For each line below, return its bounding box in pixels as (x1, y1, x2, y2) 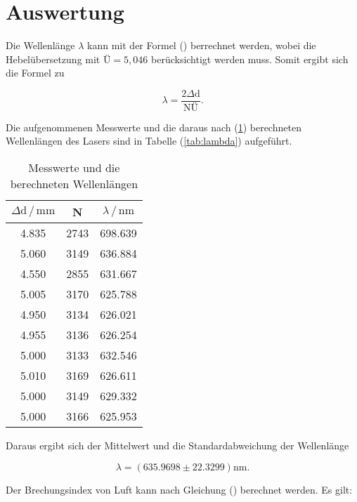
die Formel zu (6, 65, 65, 80)
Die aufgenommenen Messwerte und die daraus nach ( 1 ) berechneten (6, 119, 301, 134)
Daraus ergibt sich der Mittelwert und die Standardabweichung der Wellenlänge (6, 438, 349, 452)
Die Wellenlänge (6, 38, 75, 53)
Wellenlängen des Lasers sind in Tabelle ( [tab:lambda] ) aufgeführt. (6, 133, 292, 148)
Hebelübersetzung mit (6, 51, 100, 66)
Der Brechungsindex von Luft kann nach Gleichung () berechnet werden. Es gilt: (6, 482, 353, 496)
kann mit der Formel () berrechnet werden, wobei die (87, 38, 316, 53)
